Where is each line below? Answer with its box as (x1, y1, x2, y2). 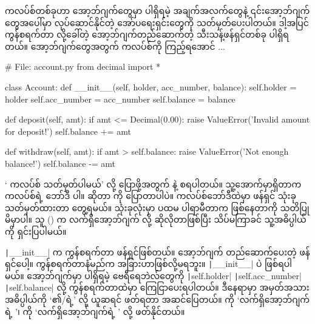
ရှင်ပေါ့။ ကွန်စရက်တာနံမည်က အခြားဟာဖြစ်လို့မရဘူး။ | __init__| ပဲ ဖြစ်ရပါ (5, 257, 293, 270)
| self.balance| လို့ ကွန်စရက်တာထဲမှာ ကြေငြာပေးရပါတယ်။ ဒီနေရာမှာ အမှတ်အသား (5, 281, 310, 294)
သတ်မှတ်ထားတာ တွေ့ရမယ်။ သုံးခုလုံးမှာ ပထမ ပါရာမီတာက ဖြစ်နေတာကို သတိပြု (5, 201, 310, 214)
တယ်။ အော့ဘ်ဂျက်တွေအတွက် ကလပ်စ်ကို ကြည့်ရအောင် (5, 39, 215, 52)
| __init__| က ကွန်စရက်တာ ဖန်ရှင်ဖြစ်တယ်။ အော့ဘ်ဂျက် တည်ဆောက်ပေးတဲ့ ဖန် (5, 245, 310, 258)
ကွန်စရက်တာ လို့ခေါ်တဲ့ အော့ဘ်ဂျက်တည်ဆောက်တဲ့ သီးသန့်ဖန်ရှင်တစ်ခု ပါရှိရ (5, 28, 289, 41)
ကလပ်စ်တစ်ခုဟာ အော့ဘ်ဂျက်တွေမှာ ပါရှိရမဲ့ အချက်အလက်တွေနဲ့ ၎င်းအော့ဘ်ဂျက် (5, 4, 310, 16)
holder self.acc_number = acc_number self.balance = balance (5, 92, 235, 105)
